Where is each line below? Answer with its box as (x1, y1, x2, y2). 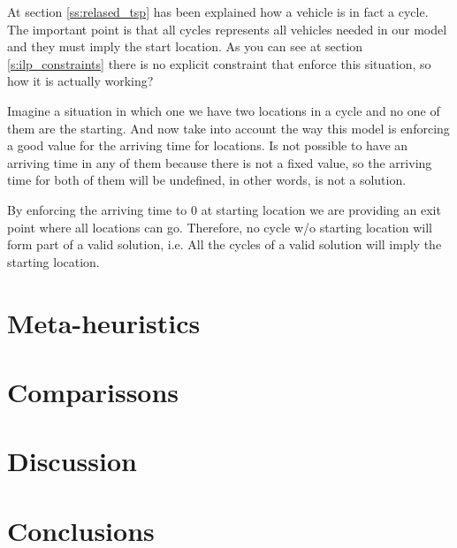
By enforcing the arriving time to (7, 200, 187, 218)
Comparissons (7, 373, 179, 409)
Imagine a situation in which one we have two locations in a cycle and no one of (7, 101, 440, 119)
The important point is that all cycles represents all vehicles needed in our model (7, 19, 447, 38)
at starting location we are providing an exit (201, 200, 441, 218)
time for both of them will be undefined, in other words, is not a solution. (7, 171, 407, 189)
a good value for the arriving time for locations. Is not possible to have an (7, 136, 408, 155)
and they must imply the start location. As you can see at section (7, 37, 363, 56)
